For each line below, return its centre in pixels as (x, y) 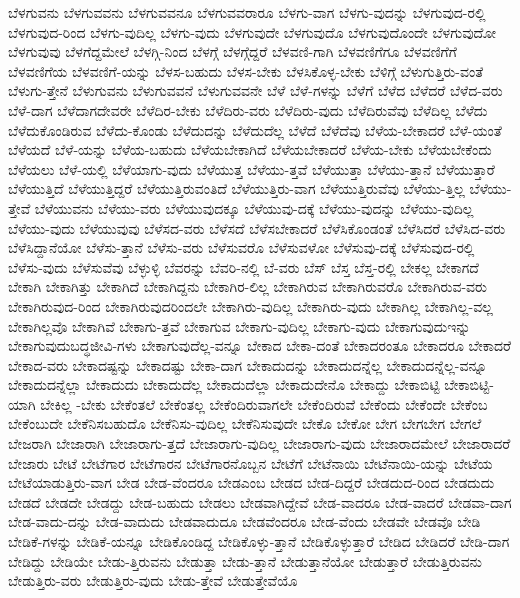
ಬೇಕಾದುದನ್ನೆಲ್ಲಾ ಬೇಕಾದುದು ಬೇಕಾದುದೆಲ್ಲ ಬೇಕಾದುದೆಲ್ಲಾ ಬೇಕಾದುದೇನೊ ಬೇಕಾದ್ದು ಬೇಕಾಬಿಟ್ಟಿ (224, 384)
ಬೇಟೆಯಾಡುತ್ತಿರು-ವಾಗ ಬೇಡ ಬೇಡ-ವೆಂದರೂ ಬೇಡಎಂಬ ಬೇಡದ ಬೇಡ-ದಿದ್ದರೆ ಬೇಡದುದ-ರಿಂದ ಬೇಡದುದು (251, 482)
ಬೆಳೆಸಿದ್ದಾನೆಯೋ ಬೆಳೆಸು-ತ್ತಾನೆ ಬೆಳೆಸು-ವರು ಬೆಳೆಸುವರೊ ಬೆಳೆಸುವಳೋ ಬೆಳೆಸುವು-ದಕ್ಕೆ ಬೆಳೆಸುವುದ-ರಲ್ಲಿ (241, 247)
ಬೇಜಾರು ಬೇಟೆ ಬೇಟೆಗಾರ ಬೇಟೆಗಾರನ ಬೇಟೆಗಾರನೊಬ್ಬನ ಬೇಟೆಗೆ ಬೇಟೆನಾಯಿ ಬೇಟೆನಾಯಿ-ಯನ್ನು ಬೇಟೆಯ (250, 462)
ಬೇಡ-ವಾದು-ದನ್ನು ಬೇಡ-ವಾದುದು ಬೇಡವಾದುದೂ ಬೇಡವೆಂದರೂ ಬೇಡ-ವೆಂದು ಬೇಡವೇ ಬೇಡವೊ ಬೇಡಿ (244, 521)
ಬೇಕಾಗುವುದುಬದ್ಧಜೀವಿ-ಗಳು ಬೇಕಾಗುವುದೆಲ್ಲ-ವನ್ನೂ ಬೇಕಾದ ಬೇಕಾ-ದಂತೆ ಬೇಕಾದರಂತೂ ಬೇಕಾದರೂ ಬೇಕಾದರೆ (260, 345)
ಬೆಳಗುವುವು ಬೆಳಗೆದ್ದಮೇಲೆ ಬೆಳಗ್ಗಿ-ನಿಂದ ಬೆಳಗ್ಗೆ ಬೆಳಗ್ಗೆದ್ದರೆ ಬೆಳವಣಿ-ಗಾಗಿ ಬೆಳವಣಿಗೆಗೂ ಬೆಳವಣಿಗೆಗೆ (232, 51)
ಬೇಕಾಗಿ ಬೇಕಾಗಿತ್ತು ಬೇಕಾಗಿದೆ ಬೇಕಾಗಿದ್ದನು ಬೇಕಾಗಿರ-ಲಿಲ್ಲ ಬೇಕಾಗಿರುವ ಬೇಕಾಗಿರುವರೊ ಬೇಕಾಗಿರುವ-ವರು (247, 286)
